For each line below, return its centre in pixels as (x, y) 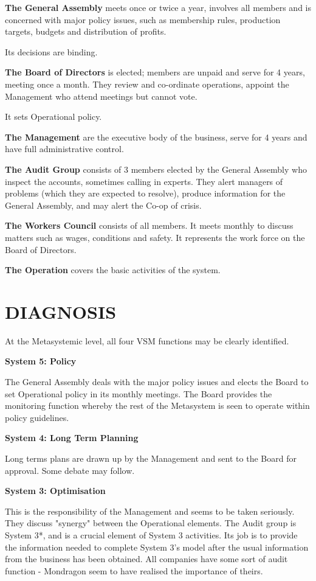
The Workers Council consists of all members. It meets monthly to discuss (149, 225)
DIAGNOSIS (61, 311)
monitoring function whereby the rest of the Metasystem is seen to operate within (157, 405)
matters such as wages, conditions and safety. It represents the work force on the (155, 237)
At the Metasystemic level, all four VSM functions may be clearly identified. (147, 340)
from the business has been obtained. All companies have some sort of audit (146, 559)
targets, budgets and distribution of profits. (86, 31)
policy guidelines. (37, 417)
